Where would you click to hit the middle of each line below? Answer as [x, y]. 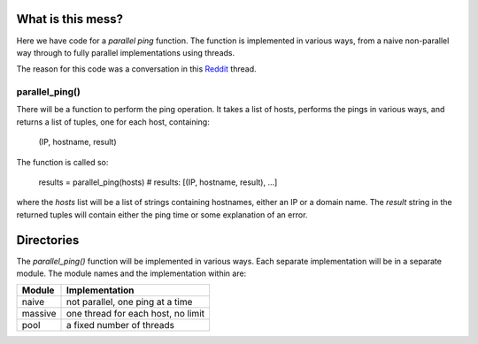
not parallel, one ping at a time [129, 302]
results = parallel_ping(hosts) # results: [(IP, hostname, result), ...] [158, 182]
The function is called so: [62, 162]
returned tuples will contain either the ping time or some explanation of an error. [162, 214]
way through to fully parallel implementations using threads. [126, 52]
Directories [48, 240]
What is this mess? [70, 19]
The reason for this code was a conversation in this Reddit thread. [136, 69]
